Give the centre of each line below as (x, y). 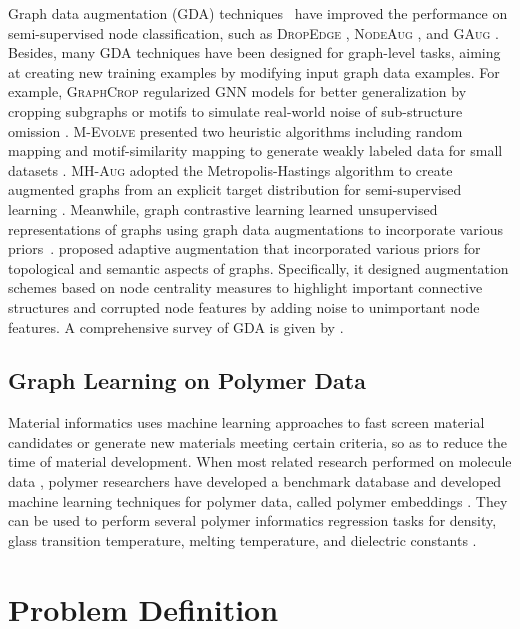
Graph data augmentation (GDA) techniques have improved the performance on (258, 13)
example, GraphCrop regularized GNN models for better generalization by (237, 91)
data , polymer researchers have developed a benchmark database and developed (255, 481)
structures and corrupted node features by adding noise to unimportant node (244, 306)
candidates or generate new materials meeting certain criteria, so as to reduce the (258, 441)
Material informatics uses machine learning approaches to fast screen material (246, 422)
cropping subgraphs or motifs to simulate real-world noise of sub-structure (235, 110)
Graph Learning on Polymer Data (187, 380)
